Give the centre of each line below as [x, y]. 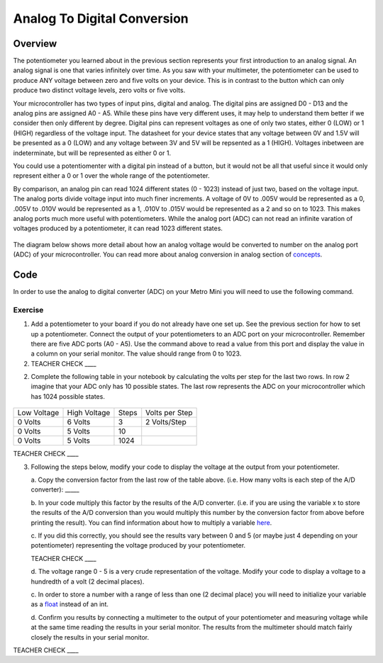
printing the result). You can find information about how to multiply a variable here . [151, 522]
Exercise [28, 310]
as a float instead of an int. [70, 604]
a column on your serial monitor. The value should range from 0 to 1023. [136, 353]
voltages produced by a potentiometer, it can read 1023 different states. [118, 228]
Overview [35, 44]
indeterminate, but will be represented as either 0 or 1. [92, 153]
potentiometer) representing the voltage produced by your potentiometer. [138, 545]
